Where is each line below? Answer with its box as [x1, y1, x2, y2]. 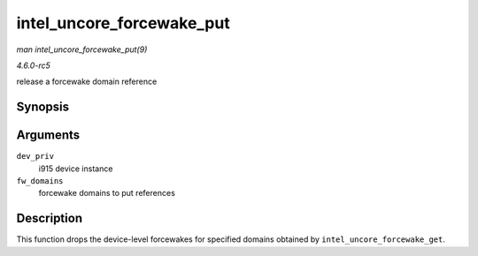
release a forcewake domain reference [16, 76, 158, 87]
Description [16, 211, 83, 226]
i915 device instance [38, 163, 113, 174]
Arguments [16, 128, 81, 143]
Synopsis [16, 100, 70, 115]
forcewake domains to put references [38, 188, 176, 199]
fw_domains [16, 177, 64, 186]
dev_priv [16, 151, 55, 162]
